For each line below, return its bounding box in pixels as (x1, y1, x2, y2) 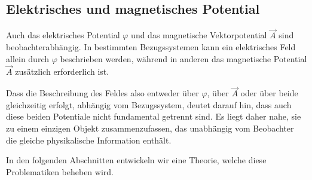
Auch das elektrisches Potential (6, 29, 120, 41)
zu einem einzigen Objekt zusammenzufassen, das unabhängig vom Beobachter (6, 122, 294, 135)
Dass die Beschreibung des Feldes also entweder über (6, 87, 199, 99)
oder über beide (240, 87, 298, 99)
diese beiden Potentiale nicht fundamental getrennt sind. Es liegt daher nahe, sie (6, 110, 301, 123)
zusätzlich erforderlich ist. (15, 65, 109, 78)
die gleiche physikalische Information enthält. (6, 133, 172, 146)
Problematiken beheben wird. (6, 165, 114, 178)
